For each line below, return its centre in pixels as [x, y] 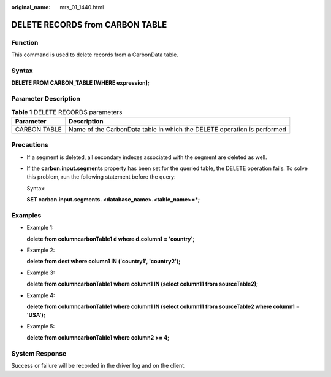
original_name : [31, 7]
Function [25, 42]
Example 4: [41, 295]
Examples [26, 215]
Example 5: [41, 326]
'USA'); [36, 315]
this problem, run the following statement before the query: [101, 177]
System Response [39, 353]
